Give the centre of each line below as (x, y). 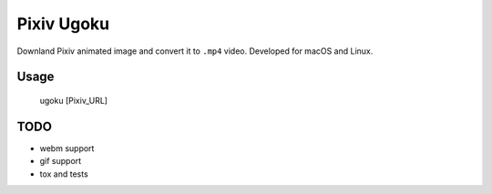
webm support (67, 148)
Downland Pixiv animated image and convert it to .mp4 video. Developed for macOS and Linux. (195, 51)
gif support (61, 161)
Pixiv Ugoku (63, 24)
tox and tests (64, 174)
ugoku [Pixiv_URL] (74, 100)
